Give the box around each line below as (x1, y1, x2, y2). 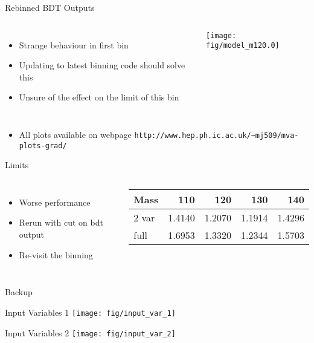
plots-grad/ (19, 141, 67, 150)
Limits (5, 158, 29, 171)
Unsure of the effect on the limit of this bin (19, 91, 179, 103)
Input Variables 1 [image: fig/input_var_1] (5, 305, 176, 318)
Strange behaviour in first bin (19, 38, 129, 51)
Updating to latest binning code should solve (19, 59, 185, 71)
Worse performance (19, 195, 91, 208)
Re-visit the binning (19, 248, 93, 261)
